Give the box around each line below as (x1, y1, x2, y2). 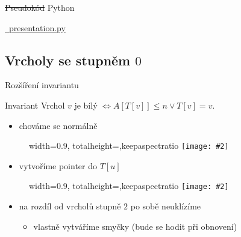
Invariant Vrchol (5, 98, 65, 111)
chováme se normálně (19, 119, 98, 131)
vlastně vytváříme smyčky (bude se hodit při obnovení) (33, 220, 237, 232)
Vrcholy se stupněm (5, 50, 131, 69)
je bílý (74, 98, 98, 111)
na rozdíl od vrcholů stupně (19, 200, 121, 212)
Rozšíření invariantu (5, 79, 79, 91)
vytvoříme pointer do (19, 159, 98, 172)
